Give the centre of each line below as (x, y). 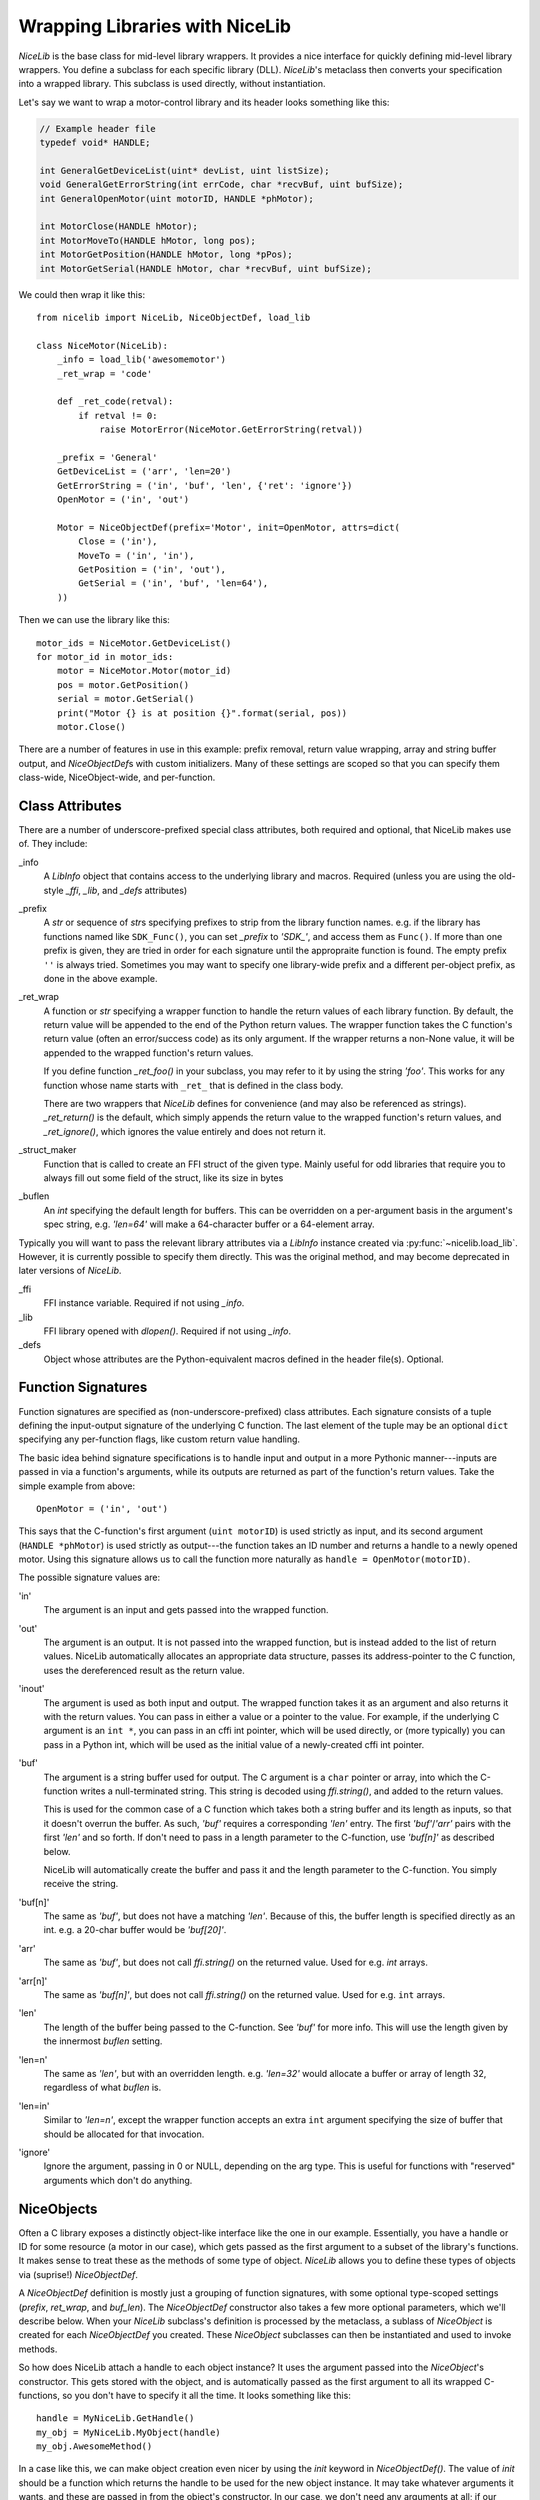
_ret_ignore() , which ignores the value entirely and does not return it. (185, 1131)
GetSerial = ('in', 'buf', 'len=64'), (173, 583)
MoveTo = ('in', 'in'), (136, 555)
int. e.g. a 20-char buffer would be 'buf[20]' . (135, 1930)
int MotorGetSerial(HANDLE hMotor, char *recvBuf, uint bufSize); (205, 268)
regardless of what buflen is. (102, 2087)
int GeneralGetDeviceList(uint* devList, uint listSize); (184, 170)
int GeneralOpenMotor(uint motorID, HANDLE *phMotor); (176, 198)
